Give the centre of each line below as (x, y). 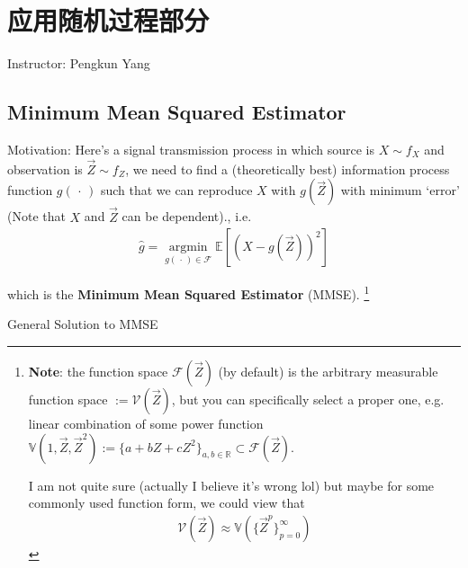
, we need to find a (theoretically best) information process (288, 169)
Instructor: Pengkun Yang (79, 63)
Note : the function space (98, 372)
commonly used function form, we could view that (166, 503)
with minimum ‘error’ (400, 190)
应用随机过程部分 (108, 20)
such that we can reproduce (176, 190)
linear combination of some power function (146, 424)
